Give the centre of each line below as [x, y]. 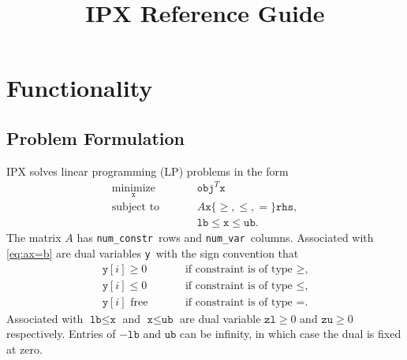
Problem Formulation [95, 137]
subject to [136, 208]
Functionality [80, 88]
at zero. [24, 349]
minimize [133, 188]
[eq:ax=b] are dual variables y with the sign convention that [153, 252]
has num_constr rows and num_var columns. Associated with [225, 238]
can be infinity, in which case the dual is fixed [291, 334]
